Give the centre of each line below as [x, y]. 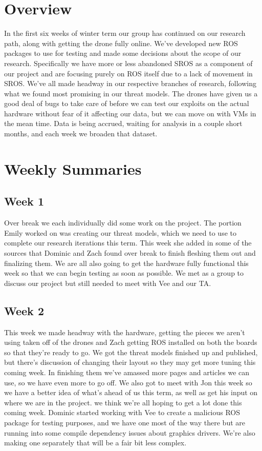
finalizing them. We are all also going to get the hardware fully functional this [126, 263]
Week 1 [24, 201]
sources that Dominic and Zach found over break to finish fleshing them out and [130, 253]
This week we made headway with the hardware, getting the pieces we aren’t [125, 332]
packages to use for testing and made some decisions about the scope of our [123, 53]
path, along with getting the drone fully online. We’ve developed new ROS [121, 43]
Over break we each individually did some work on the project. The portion [123, 223]
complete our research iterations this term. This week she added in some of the [128, 243]
